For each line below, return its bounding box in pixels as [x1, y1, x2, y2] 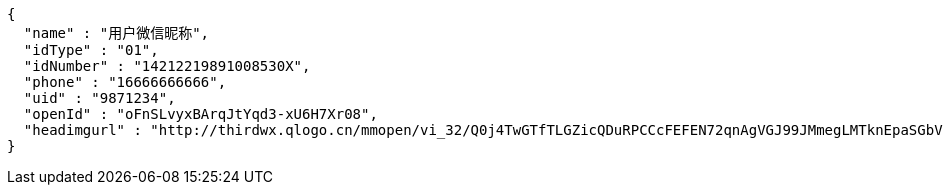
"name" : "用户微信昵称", [23, 25, 210, 41]
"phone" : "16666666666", [23, 74, 227, 90]
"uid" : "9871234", [23, 90, 176, 106]
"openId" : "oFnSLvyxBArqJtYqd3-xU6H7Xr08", [23, 106, 378, 122]
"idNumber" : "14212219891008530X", [23, 58, 311, 74]
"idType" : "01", [23, 42, 159, 58]
